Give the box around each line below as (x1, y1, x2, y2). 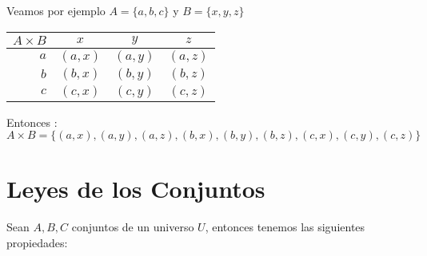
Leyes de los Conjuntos (6, 172, 265, 205)
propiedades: (6, 234, 68, 250)
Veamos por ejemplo (6, 2, 106, 18)
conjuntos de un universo (71, 219, 194, 235)
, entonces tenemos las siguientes (205, 219, 365, 235)
